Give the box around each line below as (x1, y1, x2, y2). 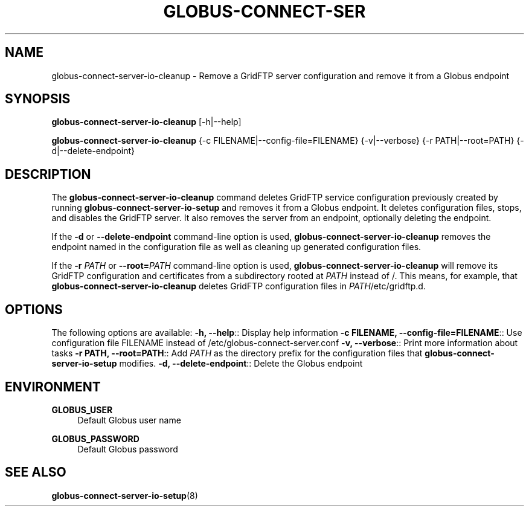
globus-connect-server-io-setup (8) (51, 490, 198, 501)
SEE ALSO (5, 464, 66, 480)
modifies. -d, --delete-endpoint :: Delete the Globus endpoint (119, 358, 363, 369)
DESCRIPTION (5, 166, 91, 182)
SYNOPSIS (5, 91, 71, 107)
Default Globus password (77, 443, 178, 454)
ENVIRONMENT (5, 379, 101, 394)
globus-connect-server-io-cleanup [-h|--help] (51, 117, 242, 127)
